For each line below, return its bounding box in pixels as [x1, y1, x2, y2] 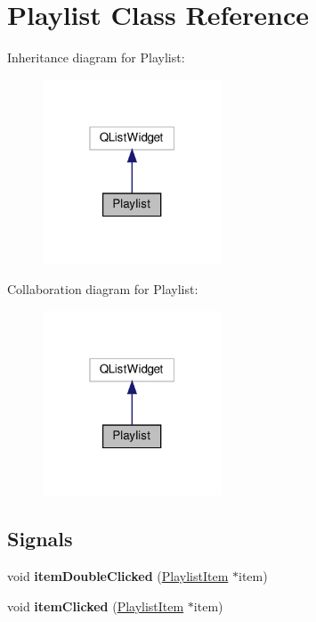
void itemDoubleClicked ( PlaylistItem [7, 567, 229, 585]
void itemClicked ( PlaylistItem [7, 596, 184, 615]
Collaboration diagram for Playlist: [7, 280, 199, 299]
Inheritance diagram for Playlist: [7, 48, 185, 67]
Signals [7, 525, 73, 552]
